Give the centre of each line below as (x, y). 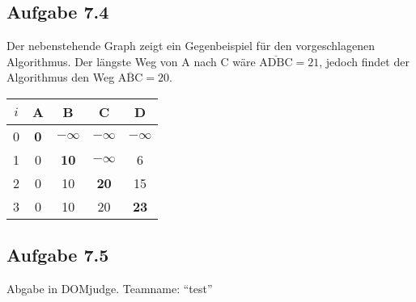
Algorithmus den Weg (61, 77)
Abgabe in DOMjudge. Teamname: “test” (110, 289)
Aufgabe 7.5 (58, 255)
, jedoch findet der (364, 61)
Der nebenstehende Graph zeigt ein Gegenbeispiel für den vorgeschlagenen (191, 46)
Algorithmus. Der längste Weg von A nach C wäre (131, 61)
